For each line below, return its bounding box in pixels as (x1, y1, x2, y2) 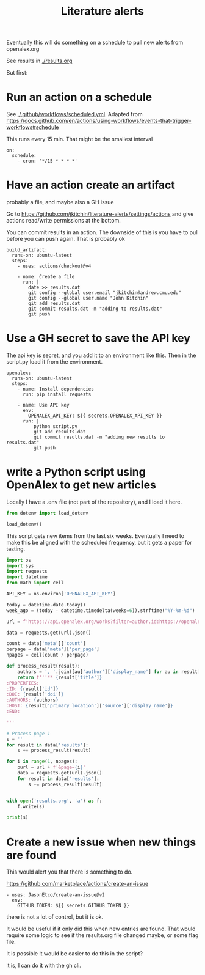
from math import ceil (6, 579, 64, 586)
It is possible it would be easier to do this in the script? (6, 950, 143, 957)
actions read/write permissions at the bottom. (6, 217, 121, 224)
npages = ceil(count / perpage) (6, 652, 88, 658)
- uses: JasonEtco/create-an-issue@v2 (6, 892, 105, 898)
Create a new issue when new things (6, 835, 196, 849)
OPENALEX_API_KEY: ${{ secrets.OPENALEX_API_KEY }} (28, 413, 163, 419)
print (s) (6, 814, 29, 820)
